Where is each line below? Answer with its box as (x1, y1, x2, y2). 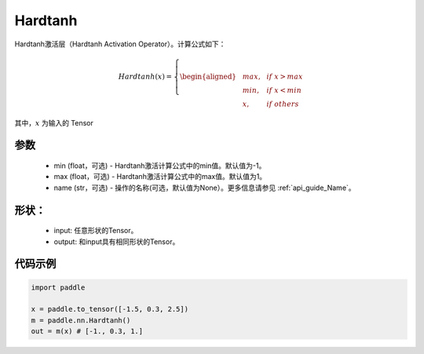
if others (266, 99, 300, 108)
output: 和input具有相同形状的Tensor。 (53, 236, 180, 246)
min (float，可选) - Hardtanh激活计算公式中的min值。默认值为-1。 (53, 161, 266, 170)
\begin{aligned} (179, 71, 237, 81)
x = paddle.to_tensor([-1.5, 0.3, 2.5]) (31, 305, 188, 314)
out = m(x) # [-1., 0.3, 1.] (31, 327, 144, 336)
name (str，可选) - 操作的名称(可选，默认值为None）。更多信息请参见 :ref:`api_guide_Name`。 (53, 183, 356, 192)
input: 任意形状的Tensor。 (53, 226, 138, 235)
